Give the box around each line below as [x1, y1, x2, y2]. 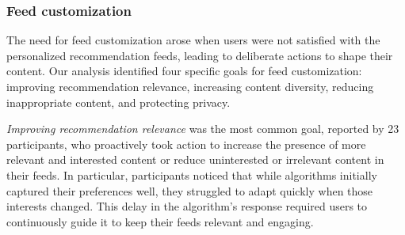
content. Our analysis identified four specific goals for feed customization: [6, 63, 362, 79]
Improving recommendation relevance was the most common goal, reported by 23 [6, 120, 399, 137]
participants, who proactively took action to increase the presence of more [6, 135, 366, 152]
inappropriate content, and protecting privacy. [6, 93, 231, 110]
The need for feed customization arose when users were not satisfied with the [6, 32, 380, 48]
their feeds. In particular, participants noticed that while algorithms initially [6, 166, 377, 183]
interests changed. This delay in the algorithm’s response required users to [6, 198, 368, 214]
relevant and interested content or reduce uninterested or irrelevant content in [6, 151, 384, 168]
